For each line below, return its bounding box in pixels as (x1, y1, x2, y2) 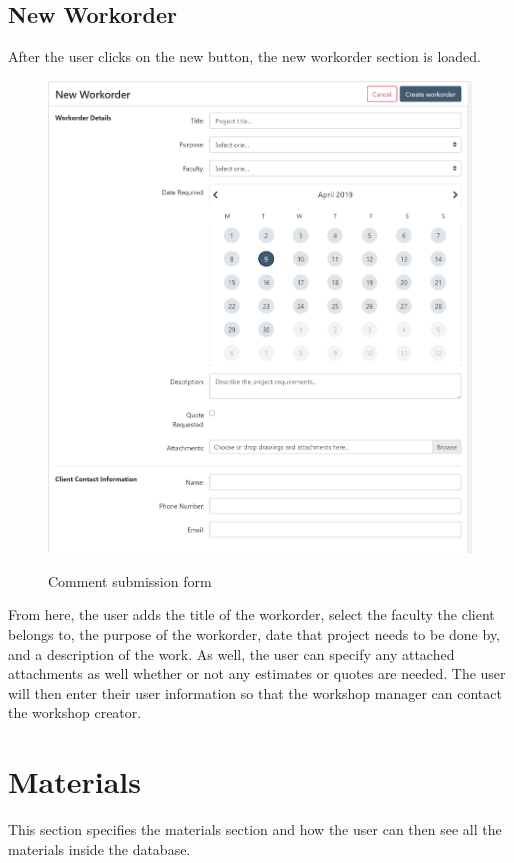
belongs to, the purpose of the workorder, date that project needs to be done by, (8, 624, 500, 645)
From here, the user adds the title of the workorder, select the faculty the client (8, 604, 495, 625)
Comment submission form (48, 570, 212, 591)
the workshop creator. (8, 702, 142, 723)
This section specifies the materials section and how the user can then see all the (8, 819, 502, 840)
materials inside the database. (8, 838, 191, 859)
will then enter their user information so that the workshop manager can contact (8, 682, 502, 703)
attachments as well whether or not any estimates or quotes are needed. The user (8, 663, 506, 684)
